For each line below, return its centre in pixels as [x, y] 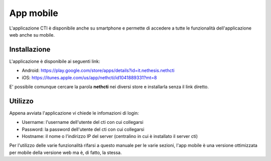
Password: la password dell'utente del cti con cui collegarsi [83, 129]
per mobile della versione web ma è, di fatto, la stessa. [65, 152]
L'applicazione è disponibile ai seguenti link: [55, 61]
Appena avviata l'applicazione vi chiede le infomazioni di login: [74, 113]
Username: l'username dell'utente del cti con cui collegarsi [83, 122]
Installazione [30, 49]
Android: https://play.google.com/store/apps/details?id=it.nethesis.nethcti [98, 71]
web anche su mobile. [32, 35]
